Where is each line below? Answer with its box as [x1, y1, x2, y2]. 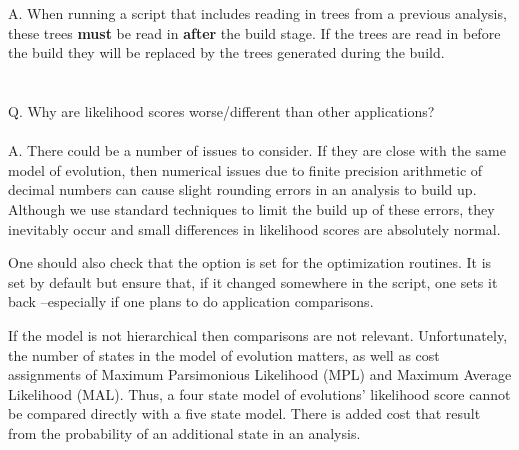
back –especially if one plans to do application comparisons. [8, 291, 374, 312]
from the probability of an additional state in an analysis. [8, 422, 361, 443]
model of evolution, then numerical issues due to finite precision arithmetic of [8, 159, 483, 180]
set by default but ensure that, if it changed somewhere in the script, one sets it [8, 271, 498, 292]
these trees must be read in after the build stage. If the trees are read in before [8, 22, 501, 43]
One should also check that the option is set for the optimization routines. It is [8, 252, 492, 273]
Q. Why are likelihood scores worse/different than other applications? [8, 100, 435, 121]
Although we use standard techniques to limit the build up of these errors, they [8, 198, 495, 219]
